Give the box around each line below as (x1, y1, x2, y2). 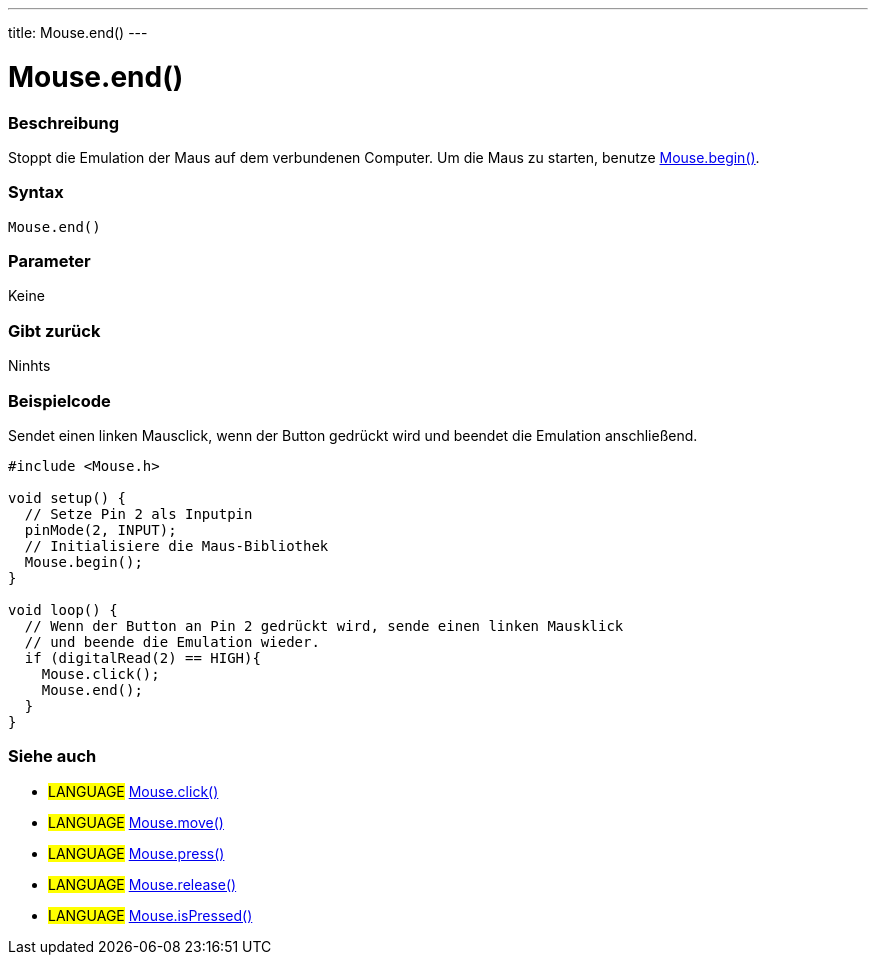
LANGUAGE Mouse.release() (48, 875, 237, 893)
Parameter (8, 251, 91, 271)
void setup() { (8, 489, 127, 506)
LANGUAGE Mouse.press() (48, 844, 225, 862)
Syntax (8, 182, 64, 203)
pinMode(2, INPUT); (24, 521, 177, 538)
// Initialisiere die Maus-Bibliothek (24, 537, 329, 554)
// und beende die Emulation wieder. (24, 633, 320, 650)
